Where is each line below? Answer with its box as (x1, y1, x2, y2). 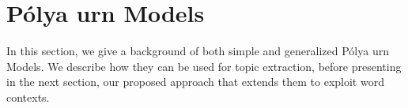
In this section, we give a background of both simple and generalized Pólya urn (6, 43, 389, 59)
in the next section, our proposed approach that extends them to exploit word (6, 73, 384, 90)
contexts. (6, 88, 50, 105)
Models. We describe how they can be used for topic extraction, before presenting (6, 58, 402, 74)
